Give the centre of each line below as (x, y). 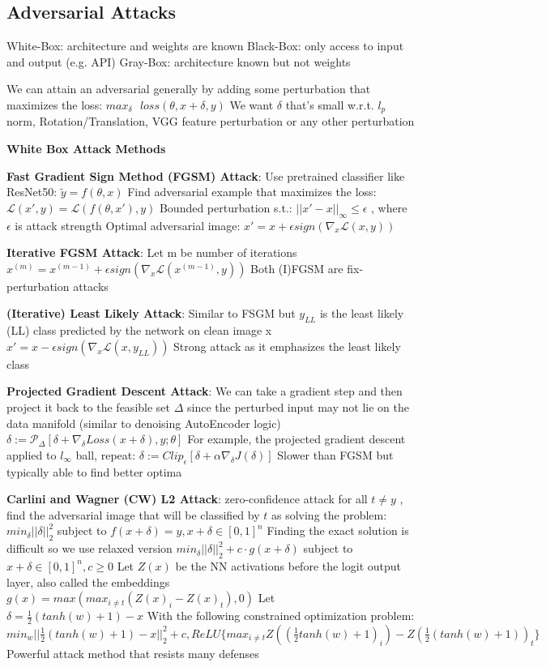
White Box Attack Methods (86, 149)
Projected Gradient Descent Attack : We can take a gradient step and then (205, 391)
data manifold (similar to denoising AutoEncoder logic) (144, 423)
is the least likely (362, 313)
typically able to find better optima (94, 471)
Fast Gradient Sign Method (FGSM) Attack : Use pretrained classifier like (206, 175)
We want (252, 104)
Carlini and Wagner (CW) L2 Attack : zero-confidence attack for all (187, 499)
